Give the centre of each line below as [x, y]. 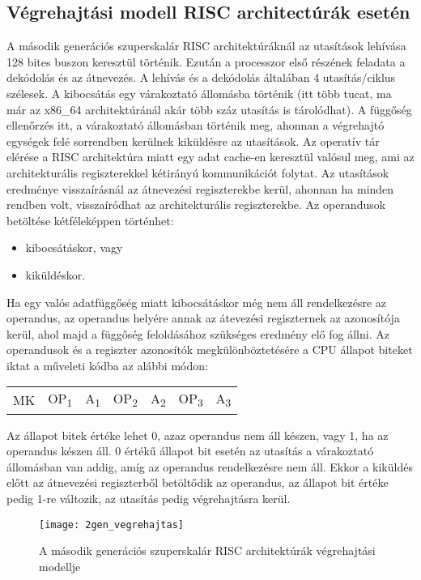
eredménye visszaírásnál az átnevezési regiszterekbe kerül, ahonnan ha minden [200, 188]
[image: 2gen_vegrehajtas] [111, 525]
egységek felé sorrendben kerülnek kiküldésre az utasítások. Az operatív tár [193, 141]
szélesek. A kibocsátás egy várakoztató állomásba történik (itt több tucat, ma [199, 93]
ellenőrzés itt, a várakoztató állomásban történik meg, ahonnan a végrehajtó [196, 125]
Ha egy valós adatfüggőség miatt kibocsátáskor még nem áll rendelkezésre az [197, 302]
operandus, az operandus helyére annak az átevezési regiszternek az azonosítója [203, 318]
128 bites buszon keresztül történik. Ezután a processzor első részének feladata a [206, 61]
